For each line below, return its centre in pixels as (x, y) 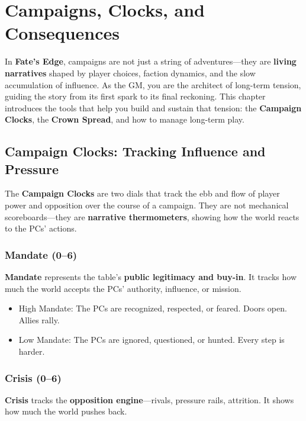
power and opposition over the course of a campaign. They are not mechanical (147, 205)
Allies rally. (39, 319)
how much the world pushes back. (66, 411)
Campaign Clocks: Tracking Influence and (135, 151)
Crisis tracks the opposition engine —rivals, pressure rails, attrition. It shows (149, 399)
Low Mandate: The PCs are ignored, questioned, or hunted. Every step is (152, 340)
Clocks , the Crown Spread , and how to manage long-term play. (125, 119)
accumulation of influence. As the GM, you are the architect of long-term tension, (153, 84)
